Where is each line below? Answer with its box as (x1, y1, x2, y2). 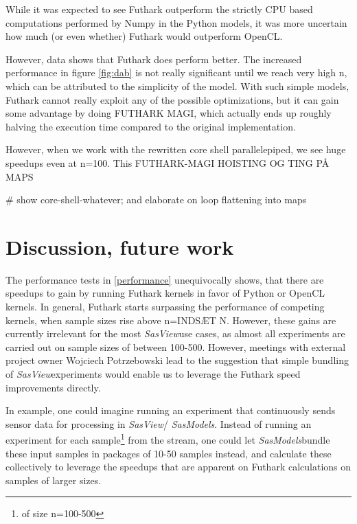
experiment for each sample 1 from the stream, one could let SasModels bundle (5, 431, 330, 447)
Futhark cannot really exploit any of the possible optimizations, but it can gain (5, 92, 339, 106)
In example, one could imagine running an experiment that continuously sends (5, 403, 336, 418)
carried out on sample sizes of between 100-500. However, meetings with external (5, 339, 346, 354)
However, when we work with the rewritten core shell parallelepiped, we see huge (5, 142, 346, 157)
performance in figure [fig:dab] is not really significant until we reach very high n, (5, 65, 347, 80)
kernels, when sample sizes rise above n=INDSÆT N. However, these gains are (5, 312, 336, 327)
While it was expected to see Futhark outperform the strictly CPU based (5, 2, 313, 16)
